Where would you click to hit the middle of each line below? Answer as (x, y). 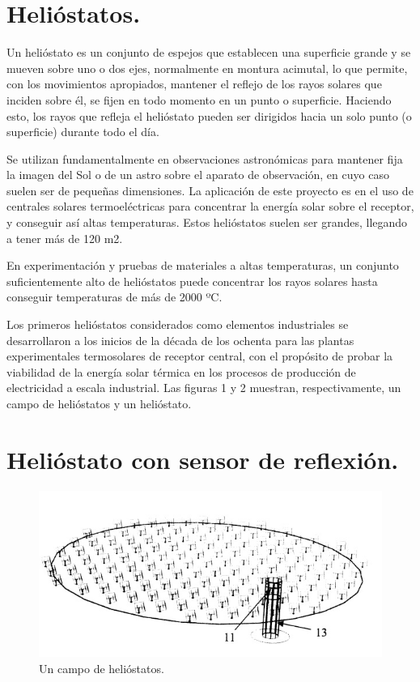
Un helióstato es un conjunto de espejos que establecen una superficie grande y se (209, 52)
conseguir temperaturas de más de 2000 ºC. (115, 297)
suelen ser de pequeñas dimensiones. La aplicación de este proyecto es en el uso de (210, 190)
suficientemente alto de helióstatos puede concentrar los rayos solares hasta (192, 281)
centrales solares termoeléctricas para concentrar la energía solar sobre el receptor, (210, 206)
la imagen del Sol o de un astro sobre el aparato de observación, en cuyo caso (198, 175)
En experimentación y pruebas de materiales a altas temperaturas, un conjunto (203, 265)
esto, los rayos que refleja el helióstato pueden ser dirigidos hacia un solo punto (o (209, 115)
